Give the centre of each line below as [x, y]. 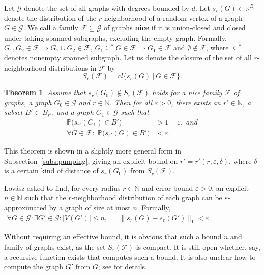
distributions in [72, 67]
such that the [45, 197]
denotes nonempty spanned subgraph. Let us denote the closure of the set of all [128, 57]
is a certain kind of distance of [51, 171]
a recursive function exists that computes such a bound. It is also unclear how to [130, 256]
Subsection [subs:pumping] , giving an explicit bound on [91, 160]
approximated [26, 207]
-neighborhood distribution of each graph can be [147, 197]
